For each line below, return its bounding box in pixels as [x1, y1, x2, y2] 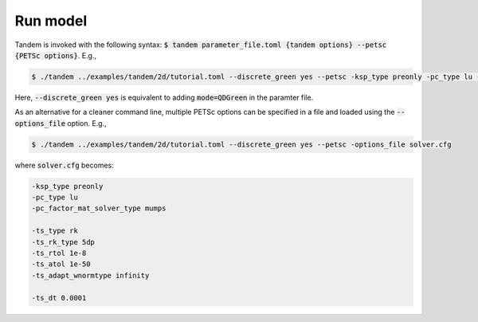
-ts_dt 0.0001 [31, 293, 87, 302]
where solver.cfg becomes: [14, 160, 115, 170]
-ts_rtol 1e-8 [31, 248, 87, 257]
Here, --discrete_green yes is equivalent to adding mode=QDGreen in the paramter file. [14, 92, 314, 102]
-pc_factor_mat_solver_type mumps [31, 204, 167, 213]
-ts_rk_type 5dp [31, 238, 96, 246]
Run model [14, 12, 88, 29]
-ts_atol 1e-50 [31, 260, 91, 269]
